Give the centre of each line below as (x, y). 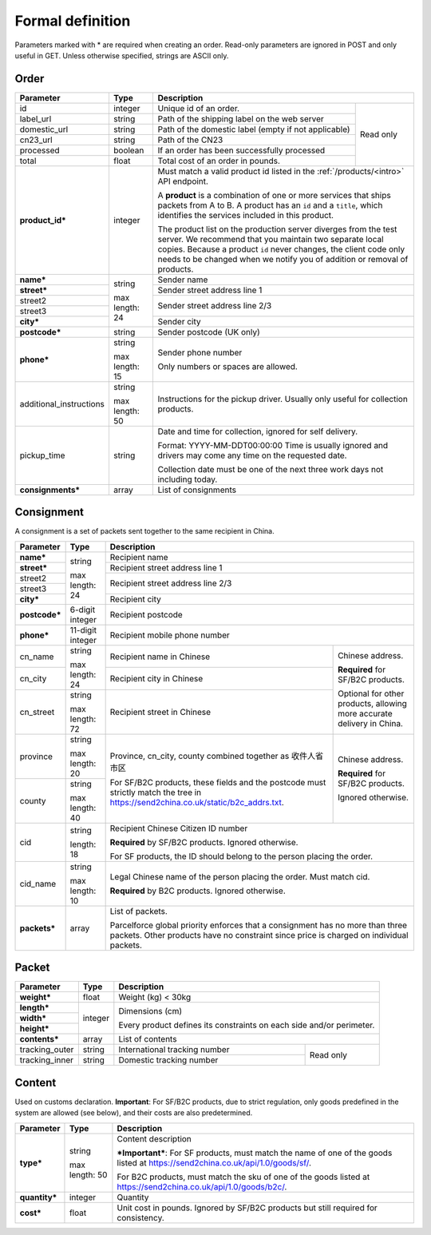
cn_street (37, 712)
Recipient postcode (146, 614)
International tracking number (174, 1050)
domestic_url (44, 129)
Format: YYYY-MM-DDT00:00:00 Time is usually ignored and (273, 445)
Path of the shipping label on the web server (241, 118)
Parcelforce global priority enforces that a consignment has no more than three (258, 925)
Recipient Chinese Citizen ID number (179, 828)
